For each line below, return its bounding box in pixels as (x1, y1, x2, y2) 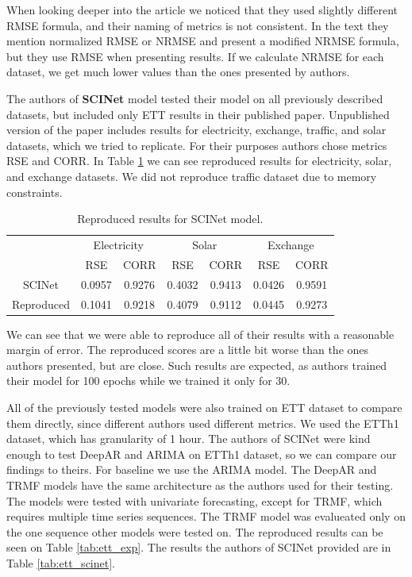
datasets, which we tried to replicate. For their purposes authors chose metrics (6, 137, 387, 153)
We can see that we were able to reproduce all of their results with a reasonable (6, 325, 395, 342)
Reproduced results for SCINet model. (77, 210, 264, 227)
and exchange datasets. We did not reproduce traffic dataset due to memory (6, 167, 377, 184)
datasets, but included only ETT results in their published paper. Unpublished (6, 106, 390, 122)
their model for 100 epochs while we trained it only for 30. (6, 372, 291, 389)
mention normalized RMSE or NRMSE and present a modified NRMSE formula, (6, 33, 399, 49)
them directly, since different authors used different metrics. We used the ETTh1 (6, 414, 399, 431)
